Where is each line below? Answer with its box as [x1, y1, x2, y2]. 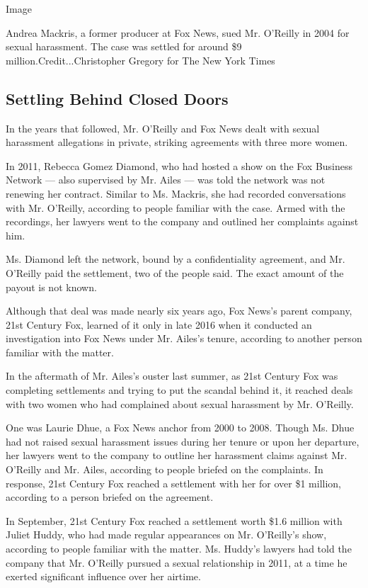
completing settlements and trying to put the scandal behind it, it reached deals [6, 383, 353, 397]
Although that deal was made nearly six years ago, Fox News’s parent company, [6, 303, 352, 318]
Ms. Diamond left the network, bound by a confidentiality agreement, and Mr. [6, 251, 345, 266]
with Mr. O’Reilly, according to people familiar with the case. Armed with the [6, 200, 345, 215]
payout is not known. [6, 279, 97, 294]
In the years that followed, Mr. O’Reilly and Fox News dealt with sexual [6, 120, 320, 135]
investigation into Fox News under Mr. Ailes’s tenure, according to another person [6, 331, 362, 346]
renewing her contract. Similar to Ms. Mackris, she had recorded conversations [6, 186, 346, 200]
